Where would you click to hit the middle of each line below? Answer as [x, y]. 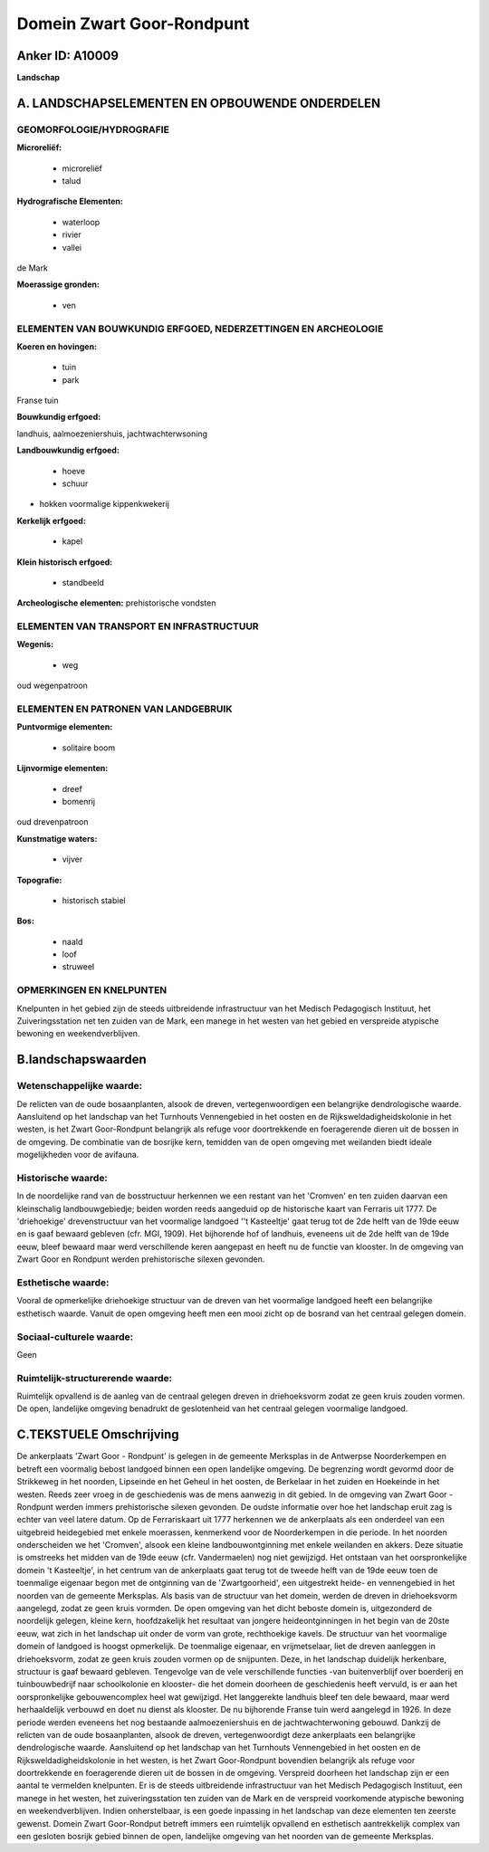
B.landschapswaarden [81, 1060]
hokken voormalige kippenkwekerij [104, 504]
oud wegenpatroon [52, 686]
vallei [72, 247]
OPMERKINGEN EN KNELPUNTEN [92, 990]
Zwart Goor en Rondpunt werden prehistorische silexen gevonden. [141, 1259]
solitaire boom [89, 748]
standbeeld [83, 582]
